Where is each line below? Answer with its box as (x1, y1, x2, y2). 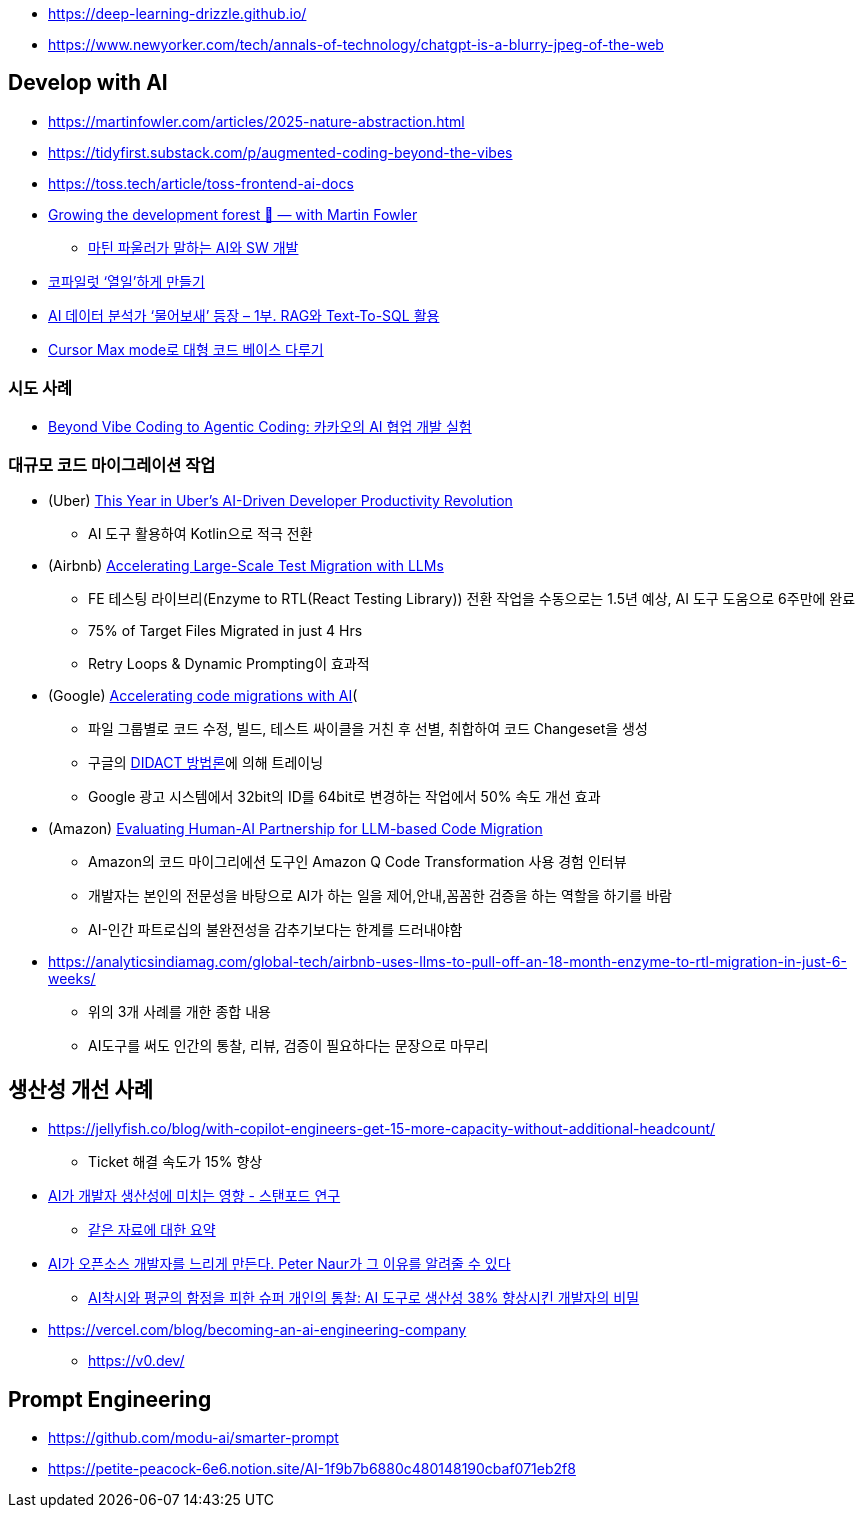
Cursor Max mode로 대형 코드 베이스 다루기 (48, 340, 324, 358)
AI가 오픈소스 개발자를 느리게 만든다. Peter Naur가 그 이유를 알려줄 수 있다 (48, 1255, 511, 1273)
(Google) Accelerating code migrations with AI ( (48, 687, 358, 705)
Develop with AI (8, 70, 168, 96)
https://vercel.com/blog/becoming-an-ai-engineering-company (48, 1321, 467, 1339)
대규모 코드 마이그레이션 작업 (8, 454, 216, 475)
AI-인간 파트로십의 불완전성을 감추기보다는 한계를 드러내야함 (88, 921, 463, 939)
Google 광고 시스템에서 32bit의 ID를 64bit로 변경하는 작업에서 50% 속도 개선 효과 (88, 788, 601, 806)
